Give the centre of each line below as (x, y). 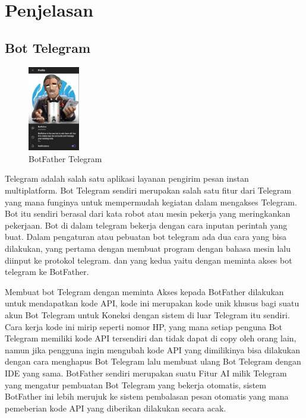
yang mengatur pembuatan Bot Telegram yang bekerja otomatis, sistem (135, 384)
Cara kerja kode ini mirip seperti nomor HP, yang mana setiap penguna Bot (144, 326)
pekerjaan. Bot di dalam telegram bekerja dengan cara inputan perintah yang (146, 225)
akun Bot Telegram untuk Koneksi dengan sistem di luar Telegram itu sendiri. (147, 315)
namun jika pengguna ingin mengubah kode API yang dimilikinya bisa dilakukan (152, 349)
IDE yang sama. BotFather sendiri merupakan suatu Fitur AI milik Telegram (146, 373)
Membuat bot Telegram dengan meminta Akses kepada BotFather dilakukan (144, 291)
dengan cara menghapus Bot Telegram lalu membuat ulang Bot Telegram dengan (153, 361)
